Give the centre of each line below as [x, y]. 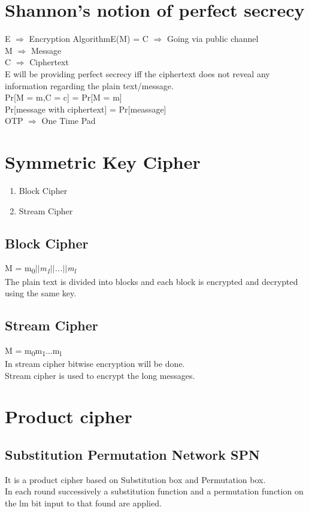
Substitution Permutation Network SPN [132, 454]
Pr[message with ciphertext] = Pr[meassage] [86, 109]
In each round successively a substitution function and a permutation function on [154, 491]
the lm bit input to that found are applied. [83, 503]
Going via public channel [213, 39]
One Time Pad [69, 121]
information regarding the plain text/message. [89, 85]
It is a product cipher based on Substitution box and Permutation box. [135, 479]
